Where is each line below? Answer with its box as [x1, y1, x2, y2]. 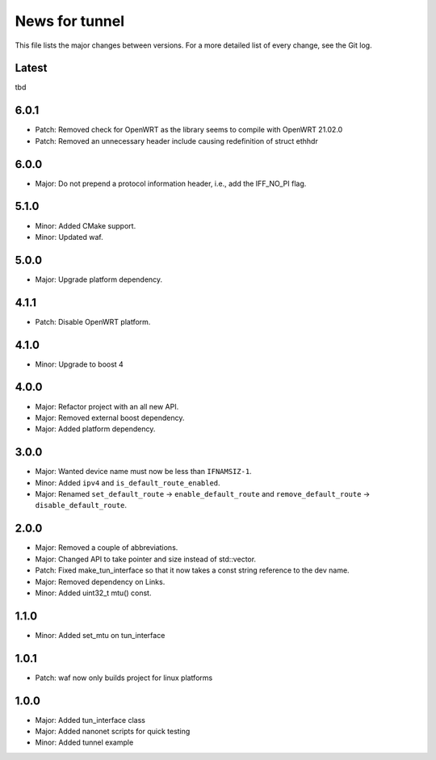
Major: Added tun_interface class [35, 715, 145, 724]
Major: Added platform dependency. [35, 424, 156, 434]
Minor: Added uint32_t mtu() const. [35, 588, 152, 598]
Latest [15, 61, 48, 75]
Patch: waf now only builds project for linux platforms [35, 673, 213, 682]
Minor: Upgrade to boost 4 [35, 359, 124, 369]
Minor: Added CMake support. [35, 220, 136, 230]
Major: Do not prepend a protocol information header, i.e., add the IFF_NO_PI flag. [35, 178, 307, 188]
